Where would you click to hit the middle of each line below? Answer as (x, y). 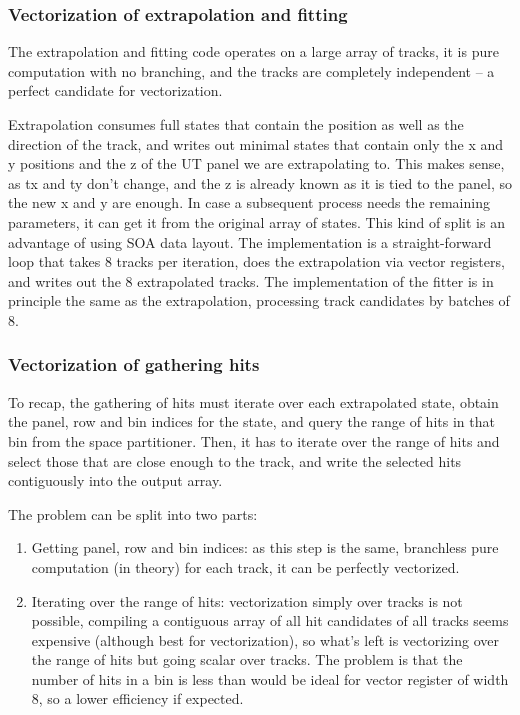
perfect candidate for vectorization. (115, 90)
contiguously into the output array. (115, 480)
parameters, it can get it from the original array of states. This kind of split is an (256, 221)
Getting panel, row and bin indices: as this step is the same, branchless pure (265, 547)
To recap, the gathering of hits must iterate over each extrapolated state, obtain (253, 401)
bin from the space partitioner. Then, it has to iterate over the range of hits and (254, 440)
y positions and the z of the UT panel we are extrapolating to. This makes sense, (256, 163)
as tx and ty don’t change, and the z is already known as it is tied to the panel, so (260, 182)
